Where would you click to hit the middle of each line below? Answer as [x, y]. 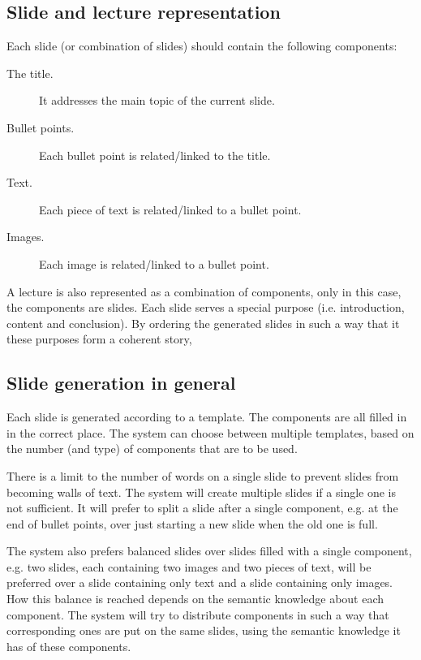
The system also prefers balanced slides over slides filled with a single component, [209, 551]
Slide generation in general [121, 383]
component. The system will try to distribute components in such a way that [198, 614]
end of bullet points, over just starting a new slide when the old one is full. [192, 523]
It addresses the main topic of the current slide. [157, 100]
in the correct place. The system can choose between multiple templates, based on [210, 432]
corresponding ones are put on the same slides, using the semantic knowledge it [204, 630]
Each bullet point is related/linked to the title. [155, 155]
